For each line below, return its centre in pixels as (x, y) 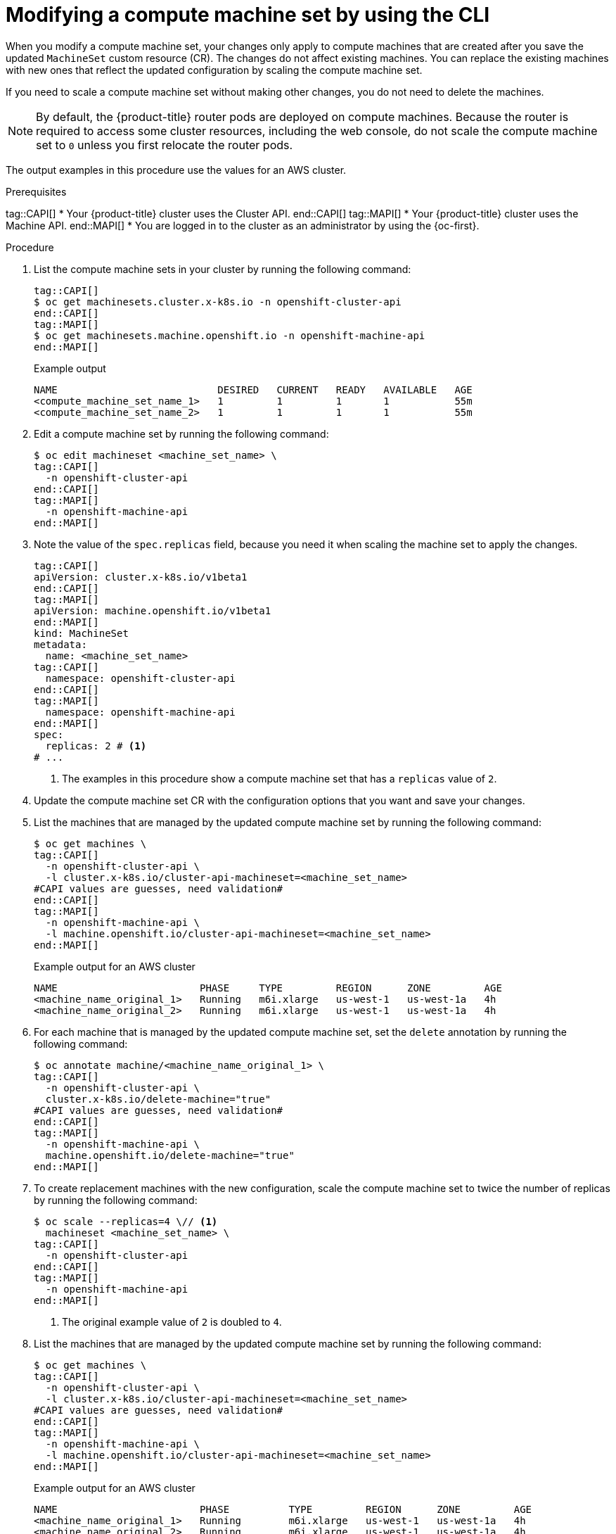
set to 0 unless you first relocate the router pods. (165, 145)
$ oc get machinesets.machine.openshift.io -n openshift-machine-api (230, 335)
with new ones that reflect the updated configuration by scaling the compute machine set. (214, 70)
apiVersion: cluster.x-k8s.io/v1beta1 (141, 577)
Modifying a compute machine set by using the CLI (248, 15)
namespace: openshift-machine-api (140, 712)
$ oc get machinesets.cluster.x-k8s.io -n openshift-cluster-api (218, 302)
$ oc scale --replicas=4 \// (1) (126, 1221)
